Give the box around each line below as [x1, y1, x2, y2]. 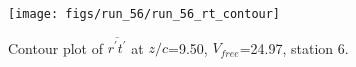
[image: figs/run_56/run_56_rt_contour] [8, 7, 281, 21]
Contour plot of [8, 37, 103, 58]
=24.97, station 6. [239, 37, 349, 58]
